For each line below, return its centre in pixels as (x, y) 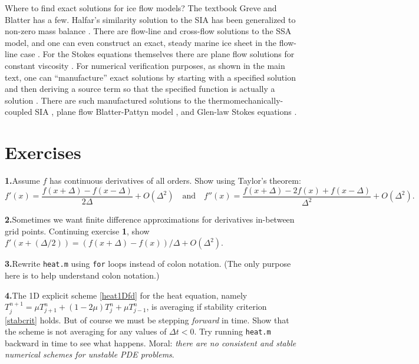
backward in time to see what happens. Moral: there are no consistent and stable (151, 343)
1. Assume (22, 181)
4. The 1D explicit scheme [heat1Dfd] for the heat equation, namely (126, 295)
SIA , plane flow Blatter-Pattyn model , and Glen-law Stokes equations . (166, 112)
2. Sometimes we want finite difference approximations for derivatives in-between (150, 219)
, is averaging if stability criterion (207, 307)
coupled (19, 112)
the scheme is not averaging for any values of (86, 331)
